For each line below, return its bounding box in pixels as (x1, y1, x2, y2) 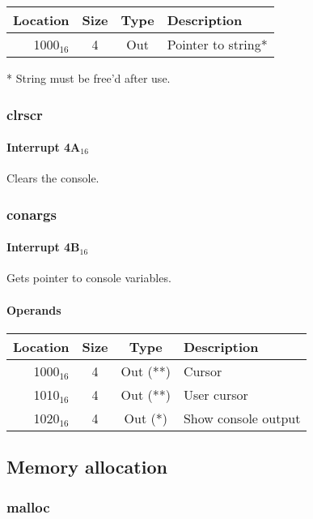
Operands (6, 301, 61, 318)
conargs (6, 204, 57, 224)
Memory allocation (6, 454, 167, 479)
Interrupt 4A (6, 139, 81, 156)
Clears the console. (6, 169, 99, 187)
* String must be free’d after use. (6, 70, 171, 86)
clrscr (6, 104, 43, 124)
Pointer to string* (167, 35, 268, 54)
